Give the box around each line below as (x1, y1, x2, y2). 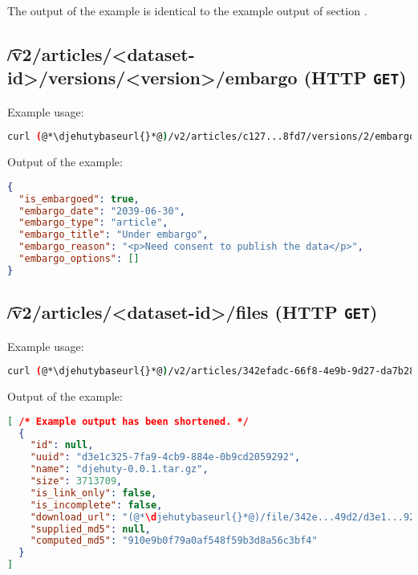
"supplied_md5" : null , (30, 523, 152, 535)
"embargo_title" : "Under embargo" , (18, 229, 209, 241)
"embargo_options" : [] (18, 253, 140, 265)
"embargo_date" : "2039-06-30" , (18, 205, 185, 217)
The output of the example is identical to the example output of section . (7, 2, 367, 18)
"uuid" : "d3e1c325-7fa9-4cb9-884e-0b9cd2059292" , (30, 451, 301, 463)
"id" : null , (30, 439, 94, 451)
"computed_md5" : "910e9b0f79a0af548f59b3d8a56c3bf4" (30, 535, 318, 547)
